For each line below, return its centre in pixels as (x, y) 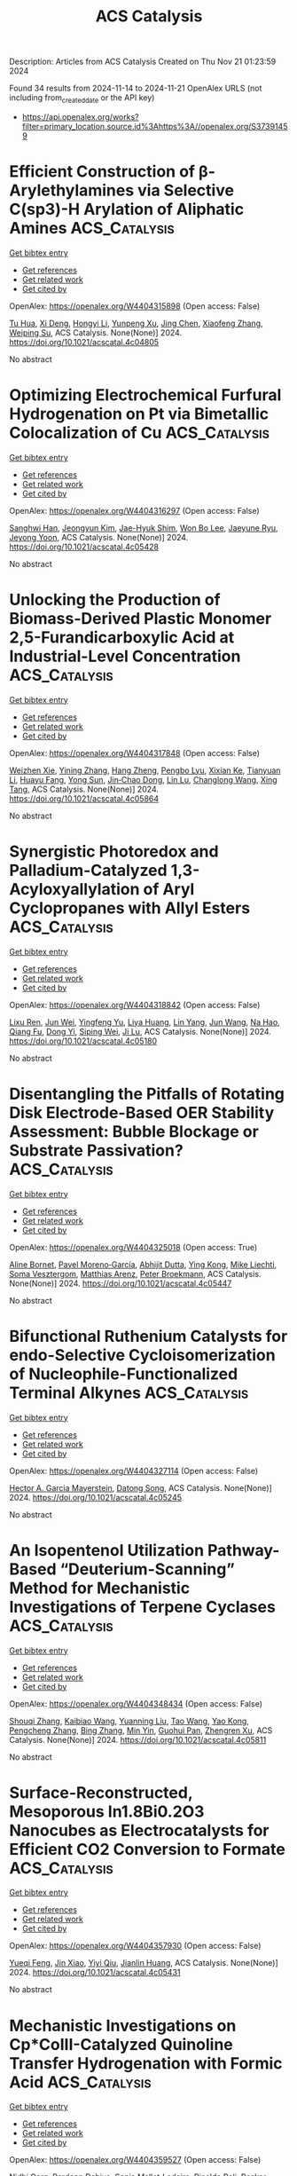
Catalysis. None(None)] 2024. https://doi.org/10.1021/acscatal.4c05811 (138, 1739)
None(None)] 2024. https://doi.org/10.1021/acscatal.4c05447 (121, 1283)
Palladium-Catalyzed (88, 870)
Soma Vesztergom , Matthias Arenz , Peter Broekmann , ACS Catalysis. (135, 1273)
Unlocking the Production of (115, 600)
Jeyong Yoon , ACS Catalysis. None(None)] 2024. (99, 537)
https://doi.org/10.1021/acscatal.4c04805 (84, 342)
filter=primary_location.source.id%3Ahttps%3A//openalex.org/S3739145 (155, 126)
